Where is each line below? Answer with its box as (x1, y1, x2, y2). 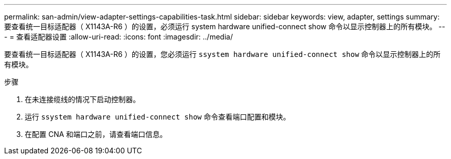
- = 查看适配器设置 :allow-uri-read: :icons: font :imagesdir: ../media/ (4, 32, 233, 41)
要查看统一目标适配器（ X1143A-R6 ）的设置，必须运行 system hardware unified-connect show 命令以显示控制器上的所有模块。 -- (4, 22, 445, 31)
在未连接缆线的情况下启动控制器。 (25, 95, 140, 104)
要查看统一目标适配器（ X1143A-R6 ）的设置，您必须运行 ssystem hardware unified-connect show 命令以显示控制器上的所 (4, 50, 441, 58)
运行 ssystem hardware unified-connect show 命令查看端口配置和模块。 (25, 112, 290, 121)
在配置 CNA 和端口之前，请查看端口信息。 (25, 130, 167, 138)
